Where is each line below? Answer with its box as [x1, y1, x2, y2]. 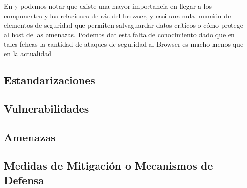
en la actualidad [4, 48, 52, 58]
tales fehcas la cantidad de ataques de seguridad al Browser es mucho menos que [4, 39, 244, 49]
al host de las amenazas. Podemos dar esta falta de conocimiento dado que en [4, 29, 235, 39]
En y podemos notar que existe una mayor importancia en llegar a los [4, 1, 212, 11]
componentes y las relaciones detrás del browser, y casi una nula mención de [4, 10, 231, 20]
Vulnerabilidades [4, 101, 89, 116]
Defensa [4, 172, 44, 187]
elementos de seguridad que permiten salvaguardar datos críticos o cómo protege [4, 20, 243, 30]
